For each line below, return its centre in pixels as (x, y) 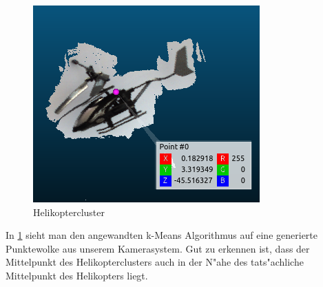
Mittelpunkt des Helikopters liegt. (77, 275)
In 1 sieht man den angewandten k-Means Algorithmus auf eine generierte (161, 235)
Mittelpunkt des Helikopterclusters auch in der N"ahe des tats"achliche (155, 262)
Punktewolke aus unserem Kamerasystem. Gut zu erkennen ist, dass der (158, 248)
